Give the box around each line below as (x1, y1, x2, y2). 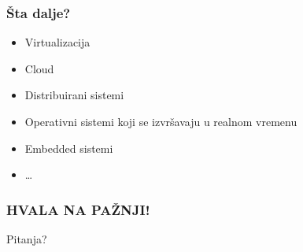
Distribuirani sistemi (24, 87, 124, 103)
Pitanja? (6, 231, 47, 246)
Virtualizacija (24, 34, 91, 50)
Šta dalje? (6, 2, 71, 22)
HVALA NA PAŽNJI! (6, 199, 150, 219)
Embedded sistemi (24, 139, 113, 156)
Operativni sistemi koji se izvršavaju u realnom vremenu (24, 113, 297, 129)
